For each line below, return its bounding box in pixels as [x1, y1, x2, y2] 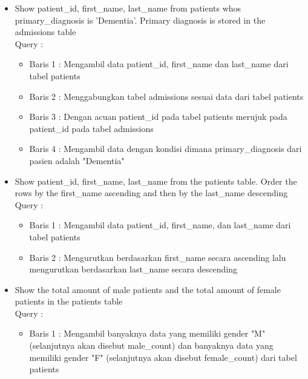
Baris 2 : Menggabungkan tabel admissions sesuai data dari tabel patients [29, 90, 304, 102]
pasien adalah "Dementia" [29, 154, 125, 166]
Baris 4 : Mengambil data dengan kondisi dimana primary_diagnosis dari [29, 142, 302, 155]
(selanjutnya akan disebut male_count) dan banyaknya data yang [29, 339, 274, 352]
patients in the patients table [15, 295, 123, 308]
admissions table [15, 25, 76, 38]
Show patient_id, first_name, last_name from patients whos [15, 2, 241, 14]
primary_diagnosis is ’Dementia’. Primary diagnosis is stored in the [15, 13, 266, 26]
